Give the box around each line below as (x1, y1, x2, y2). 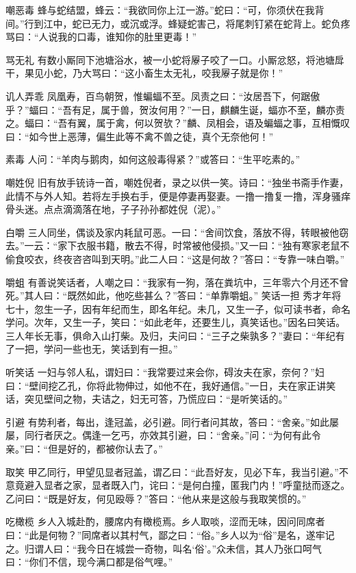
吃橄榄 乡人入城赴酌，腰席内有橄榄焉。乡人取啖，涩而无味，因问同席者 (5, 514, 325, 529)
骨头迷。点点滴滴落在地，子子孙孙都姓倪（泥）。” (5, 202, 221, 216)
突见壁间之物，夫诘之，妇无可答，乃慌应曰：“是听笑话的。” (24, 392, 288, 406)
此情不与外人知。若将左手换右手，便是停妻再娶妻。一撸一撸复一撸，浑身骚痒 (5, 188, 351, 203)
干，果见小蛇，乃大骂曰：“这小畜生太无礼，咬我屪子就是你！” (5, 66, 283, 80)
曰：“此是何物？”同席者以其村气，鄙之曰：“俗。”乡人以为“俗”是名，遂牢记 (5, 528, 335, 542)
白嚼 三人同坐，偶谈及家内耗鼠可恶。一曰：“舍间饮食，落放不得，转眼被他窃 (5, 225, 349, 239)
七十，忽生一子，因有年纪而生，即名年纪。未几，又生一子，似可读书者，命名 (5, 301, 351, 316)
